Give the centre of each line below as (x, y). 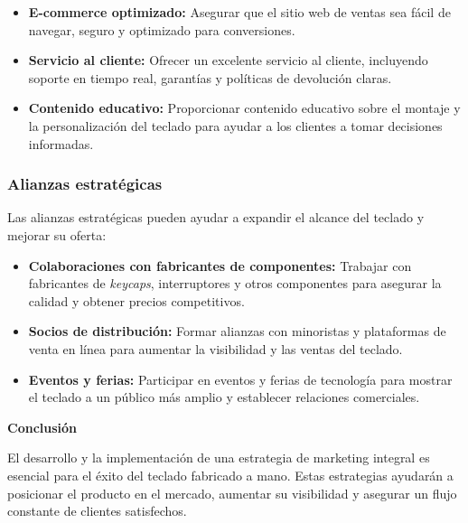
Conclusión (42, 427)
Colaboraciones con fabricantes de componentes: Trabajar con (220, 265)
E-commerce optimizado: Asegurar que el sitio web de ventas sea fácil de (239, 12)
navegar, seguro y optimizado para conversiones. (162, 29)
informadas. (61, 143)
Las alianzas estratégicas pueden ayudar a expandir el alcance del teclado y (216, 217)
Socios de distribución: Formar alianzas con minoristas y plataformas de (237, 331)
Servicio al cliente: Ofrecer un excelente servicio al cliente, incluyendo (228, 60)
